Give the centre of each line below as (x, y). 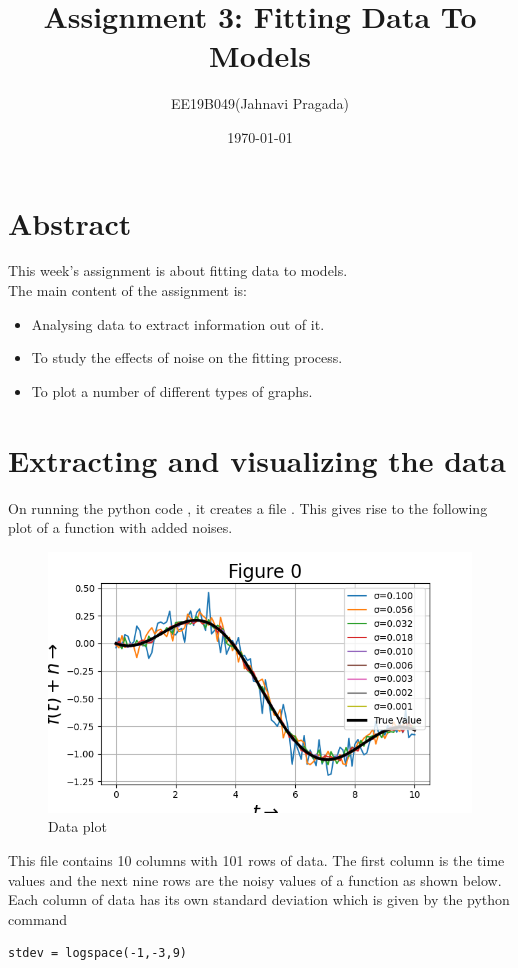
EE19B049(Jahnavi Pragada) (260, 103)
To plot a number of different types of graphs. (172, 390)
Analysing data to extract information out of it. (178, 323)
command (38, 918)
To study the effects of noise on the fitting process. (187, 357)
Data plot (77, 826)
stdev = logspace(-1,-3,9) (97, 953)
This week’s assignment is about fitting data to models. (178, 270)
